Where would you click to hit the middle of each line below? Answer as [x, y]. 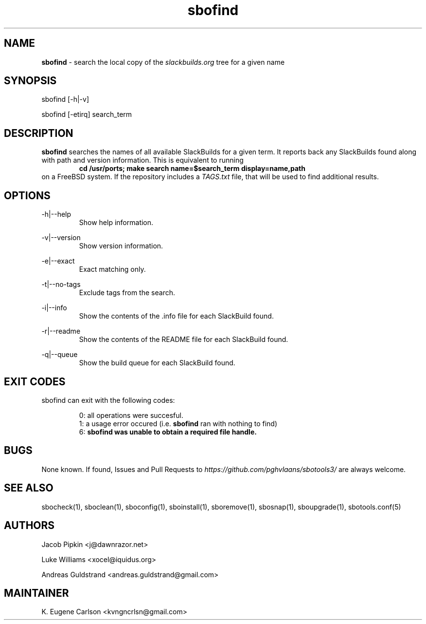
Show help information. [116, 223]
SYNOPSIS [30, 81]
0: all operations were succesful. [131, 415]
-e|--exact [58, 261]
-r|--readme [61, 331]
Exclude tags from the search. [127, 293]
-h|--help [56, 214]
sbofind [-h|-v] [65, 99]
